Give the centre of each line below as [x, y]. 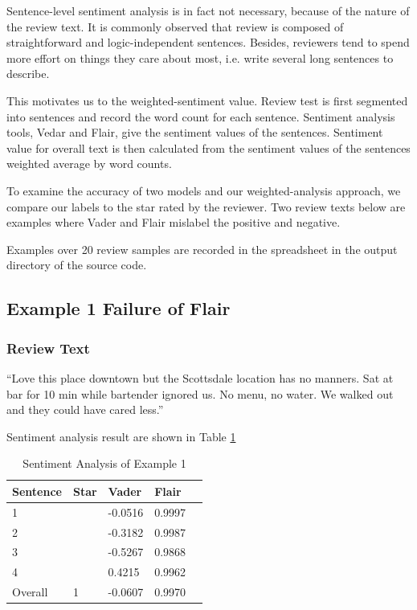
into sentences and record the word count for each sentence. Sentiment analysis [201, 116]
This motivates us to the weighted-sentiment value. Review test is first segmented [207, 100]
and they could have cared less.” [85, 409]
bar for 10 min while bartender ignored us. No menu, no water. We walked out [200, 393]
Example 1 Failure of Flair [119, 308]
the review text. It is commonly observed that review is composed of [175, 26]
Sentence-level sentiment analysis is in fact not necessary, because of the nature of [208, 10]
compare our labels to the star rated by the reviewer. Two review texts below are [206, 206]
